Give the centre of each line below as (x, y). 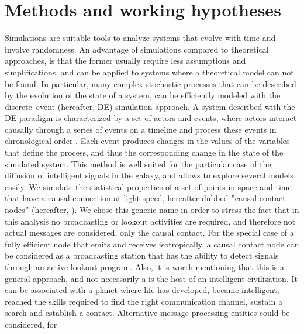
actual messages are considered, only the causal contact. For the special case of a (149, 233)
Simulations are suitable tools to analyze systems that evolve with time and (140, 38)
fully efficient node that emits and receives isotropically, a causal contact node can (152, 244)
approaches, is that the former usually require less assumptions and (125, 61)
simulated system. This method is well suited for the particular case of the (138, 163)
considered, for (31, 324)
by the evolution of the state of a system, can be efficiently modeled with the (143, 95)
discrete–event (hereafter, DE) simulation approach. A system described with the (150, 106)
